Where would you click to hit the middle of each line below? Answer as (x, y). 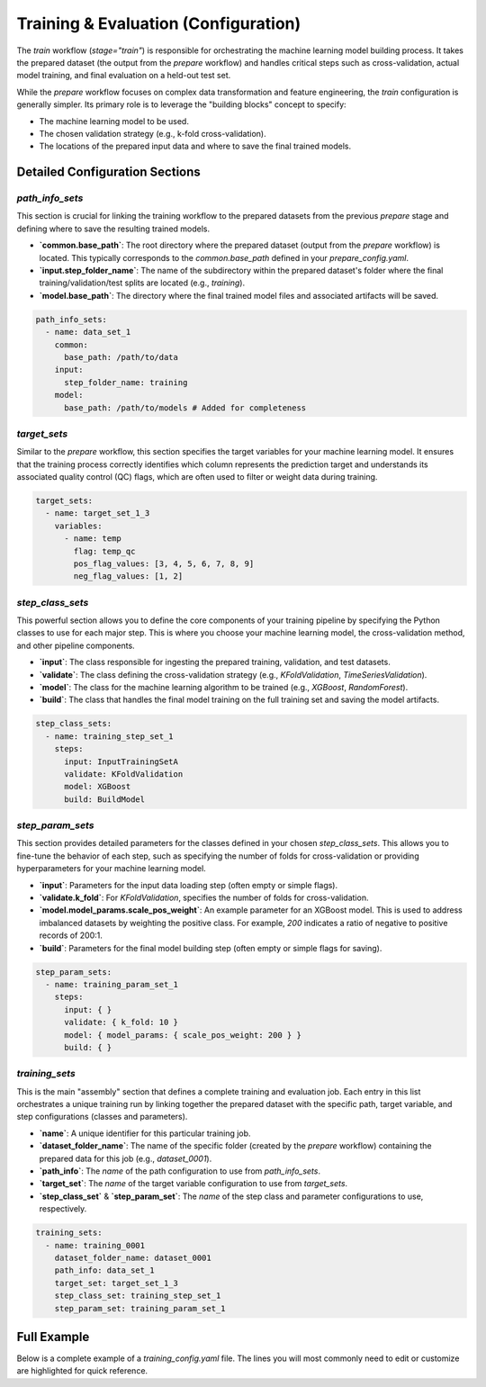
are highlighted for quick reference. (82, 1371)
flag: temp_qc (104, 551)
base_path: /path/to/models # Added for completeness (185, 408)
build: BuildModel (105, 799)
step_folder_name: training (126, 382)
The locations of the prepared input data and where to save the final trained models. (195, 146)
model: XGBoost (98, 787)
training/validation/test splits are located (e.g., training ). (142, 283)
